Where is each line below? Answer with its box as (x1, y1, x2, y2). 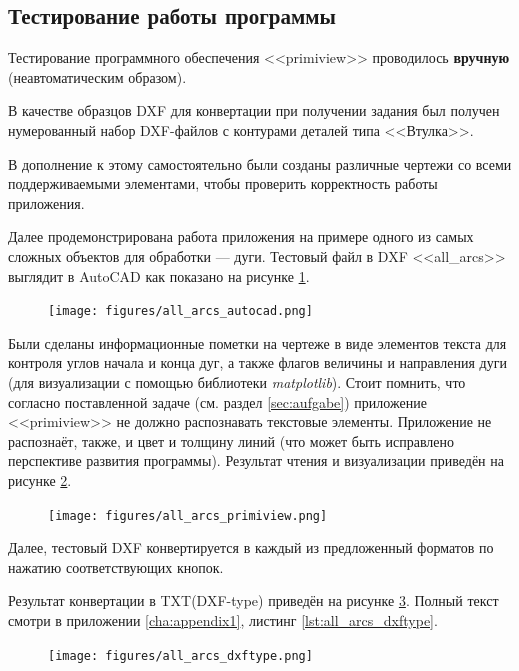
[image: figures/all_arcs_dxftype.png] (48, 648, 313, 663)
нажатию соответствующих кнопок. (8, 556, 224, 577)
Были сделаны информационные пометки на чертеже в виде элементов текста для (8, 332, 507, 353)
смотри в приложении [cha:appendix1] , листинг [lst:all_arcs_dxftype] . (8, 609, 438, 630)
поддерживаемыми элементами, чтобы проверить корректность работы (8, 173, 438, 194)
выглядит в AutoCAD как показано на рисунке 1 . (8, 265, 310, 286)
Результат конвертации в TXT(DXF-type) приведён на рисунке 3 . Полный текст (8, 590, 499, 611)
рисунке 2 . (8, 469, 72, 490)
